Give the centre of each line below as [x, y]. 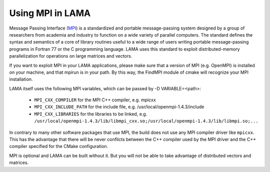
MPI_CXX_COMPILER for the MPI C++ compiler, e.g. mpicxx [95, 100]
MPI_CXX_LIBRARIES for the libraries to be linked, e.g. [91, 114]
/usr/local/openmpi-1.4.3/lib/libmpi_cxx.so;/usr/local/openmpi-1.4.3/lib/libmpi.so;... [146, 121]
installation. [21, 79]
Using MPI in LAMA [50, 13]
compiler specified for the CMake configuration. [59, 146]
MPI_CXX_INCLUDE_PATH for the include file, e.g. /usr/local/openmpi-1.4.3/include [119, 107]
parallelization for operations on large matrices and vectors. [71, 56]
